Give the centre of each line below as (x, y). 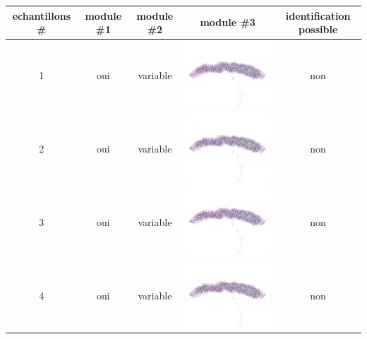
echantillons (41, 15)
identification (318, 15)
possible (318, 29)
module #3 (228, 22)
